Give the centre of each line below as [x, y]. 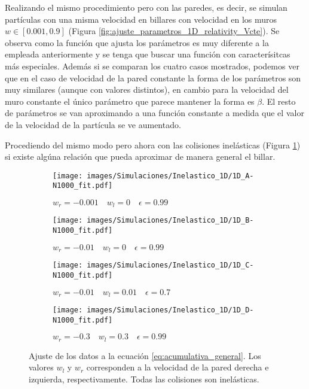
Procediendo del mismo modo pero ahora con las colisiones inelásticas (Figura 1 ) [153, 145]
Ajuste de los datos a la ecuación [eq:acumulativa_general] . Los [145, 355]
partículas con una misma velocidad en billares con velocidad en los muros [141, 19]
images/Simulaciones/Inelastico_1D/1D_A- [170, 176]
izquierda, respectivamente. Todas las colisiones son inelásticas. [144, 379]
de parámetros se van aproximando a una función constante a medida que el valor [154, 113]
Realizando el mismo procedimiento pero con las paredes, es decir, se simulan [146, 7]
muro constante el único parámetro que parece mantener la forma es [130, 101]
